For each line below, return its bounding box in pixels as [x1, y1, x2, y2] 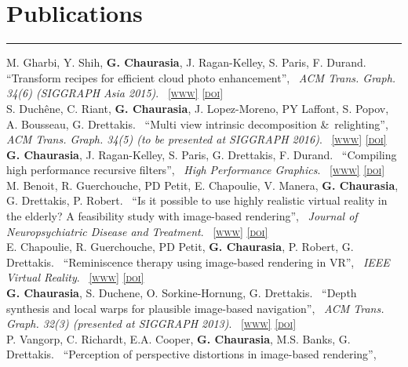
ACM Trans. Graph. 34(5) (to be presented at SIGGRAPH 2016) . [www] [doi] [6, 131, 387, 147]
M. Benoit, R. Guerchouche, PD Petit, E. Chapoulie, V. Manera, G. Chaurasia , [6, 176, 399, 193]
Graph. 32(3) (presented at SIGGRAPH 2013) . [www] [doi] [6, 315, 297, 332]
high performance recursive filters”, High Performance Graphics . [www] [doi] [6, 162, 385, 178]
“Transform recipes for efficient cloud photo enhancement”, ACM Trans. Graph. [6, 69, 396, 85]
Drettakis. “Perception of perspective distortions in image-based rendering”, [6, 346, 377, 362]
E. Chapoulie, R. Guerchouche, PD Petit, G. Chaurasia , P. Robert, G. [6, 238, 354, 255]
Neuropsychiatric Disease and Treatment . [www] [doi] [6, 223, 268, 239]
